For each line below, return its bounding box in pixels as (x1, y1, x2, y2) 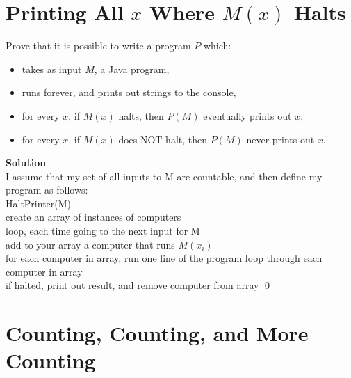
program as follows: (6, 182, 88, 197)
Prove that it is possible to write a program (6, 38, 191, 53)
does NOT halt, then (118, 132, 208, 146)
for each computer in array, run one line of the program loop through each (6, 251, 323, 265)
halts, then (118, 108, 164, 123)
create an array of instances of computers (6, 210, 181, 224)
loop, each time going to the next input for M (6, 223, 200, 238)
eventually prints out (203, 108, 292, 123)
